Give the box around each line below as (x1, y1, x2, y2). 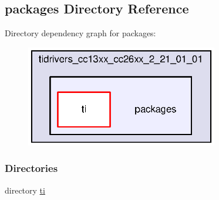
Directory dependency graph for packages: (5, 27, 156, 39)
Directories (5, 161, 58, 175)
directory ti (5, 184, 45, 196)
